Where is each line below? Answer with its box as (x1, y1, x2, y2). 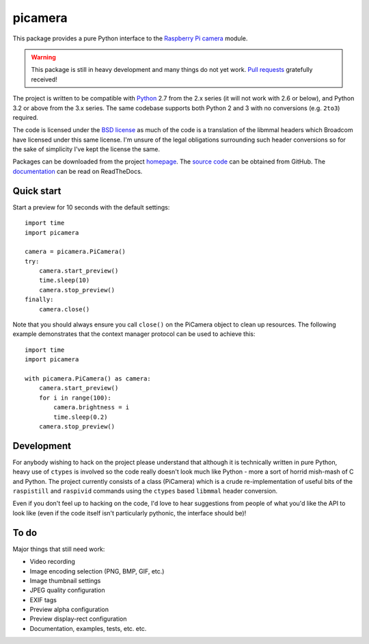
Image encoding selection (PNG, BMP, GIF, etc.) (29, 567, 165, 575)
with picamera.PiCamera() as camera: (25, 375, 152, 383)
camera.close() (38, 305, 90, 313)
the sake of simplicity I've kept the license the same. (12, 145, 161, 153)
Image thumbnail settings (29, 576, 101, 584)
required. (12, 113, 39, 121)
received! (31, 75, 58, 83)
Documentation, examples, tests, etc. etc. (29, 624, 147, 632)
